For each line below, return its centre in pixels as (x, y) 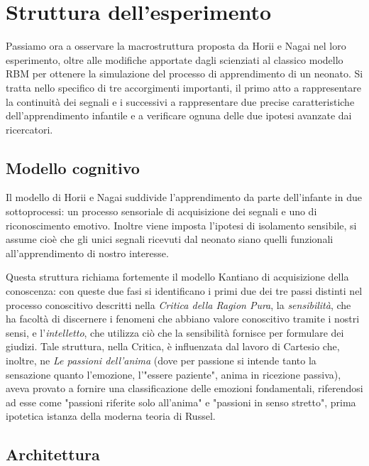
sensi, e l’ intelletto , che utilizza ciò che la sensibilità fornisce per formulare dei (175, 332)
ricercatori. (29, 129)
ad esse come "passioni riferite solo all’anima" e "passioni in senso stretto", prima (181, 402)
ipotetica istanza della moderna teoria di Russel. (111, 416)
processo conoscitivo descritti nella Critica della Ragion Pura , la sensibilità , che (178, 304)
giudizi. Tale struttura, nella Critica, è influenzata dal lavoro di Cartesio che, (173, 346)
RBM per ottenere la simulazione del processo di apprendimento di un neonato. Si (184, 74)
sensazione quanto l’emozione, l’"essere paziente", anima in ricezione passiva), (174, 374)
